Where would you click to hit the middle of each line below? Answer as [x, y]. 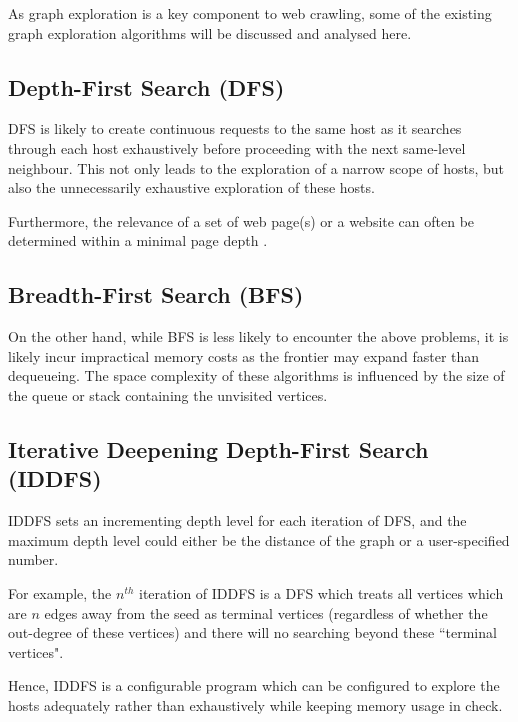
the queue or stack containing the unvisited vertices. [168, 394]
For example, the [60, 592]
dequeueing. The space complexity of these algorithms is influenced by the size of [256, 375]
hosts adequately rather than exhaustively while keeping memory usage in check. [255, 704]
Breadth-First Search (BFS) [156, 294]
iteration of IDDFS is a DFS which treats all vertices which [321, 592]
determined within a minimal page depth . [138, 240]
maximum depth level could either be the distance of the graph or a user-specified [259, 539]
